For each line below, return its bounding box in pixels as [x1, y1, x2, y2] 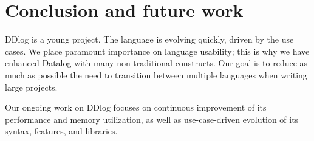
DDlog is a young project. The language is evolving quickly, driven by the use [5, 33, 294, 46]
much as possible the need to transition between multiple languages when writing [5, 68, 307, 81]
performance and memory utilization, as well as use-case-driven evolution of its [5, 112, 299, 125]
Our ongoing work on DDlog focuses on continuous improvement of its [5, 101, 267, 114]
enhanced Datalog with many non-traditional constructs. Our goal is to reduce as [5, 57, 308, 69]
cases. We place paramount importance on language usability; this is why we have [5, 44, 310, 57]
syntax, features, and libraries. [5, 125, 118, 137]
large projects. [5, 80, 58, 93]
